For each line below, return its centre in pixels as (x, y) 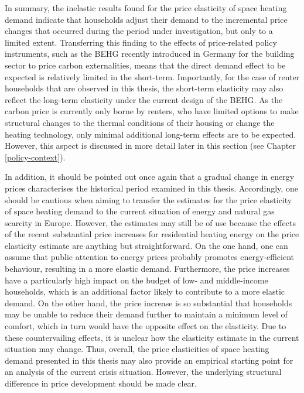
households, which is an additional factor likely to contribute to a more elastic (145, 291)
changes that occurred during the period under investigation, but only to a (139, 31)
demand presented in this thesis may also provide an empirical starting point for (149, 360)
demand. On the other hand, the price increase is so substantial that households (148, 303)
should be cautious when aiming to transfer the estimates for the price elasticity (148, 199)
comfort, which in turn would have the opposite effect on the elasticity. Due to (146, 326)
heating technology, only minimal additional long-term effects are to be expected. (151, 134)
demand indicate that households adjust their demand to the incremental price (146, 19)
